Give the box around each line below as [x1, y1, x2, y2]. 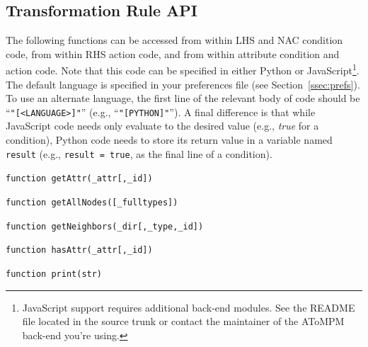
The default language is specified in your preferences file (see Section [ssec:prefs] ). [6, 76, 360, 91]
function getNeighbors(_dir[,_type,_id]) [6, 221, 204, 232]
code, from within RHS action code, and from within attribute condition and [6, 46, 340, 61]
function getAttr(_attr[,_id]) [6, 173, 153, 184]
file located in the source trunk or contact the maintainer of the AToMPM [22, 314, 345, 329]
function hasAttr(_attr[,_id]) [6, 245, 153, 256]
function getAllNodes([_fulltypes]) [6, 197, 178, 207]
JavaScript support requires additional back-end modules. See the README [22, 300, 355, 314]
